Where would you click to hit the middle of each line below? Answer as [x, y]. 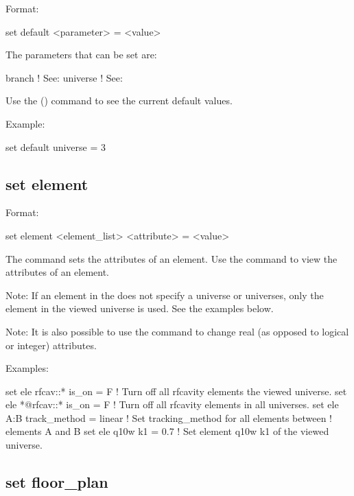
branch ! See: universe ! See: [64, 77]
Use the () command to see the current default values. [119, 101]
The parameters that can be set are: [81, 55]
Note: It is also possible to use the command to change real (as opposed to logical [177, 331]
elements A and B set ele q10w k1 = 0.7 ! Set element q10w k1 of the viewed [167, 431]
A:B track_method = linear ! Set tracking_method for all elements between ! [169, 417]
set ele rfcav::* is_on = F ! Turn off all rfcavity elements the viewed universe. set [176, 391]
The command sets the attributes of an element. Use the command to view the [172, 258]
